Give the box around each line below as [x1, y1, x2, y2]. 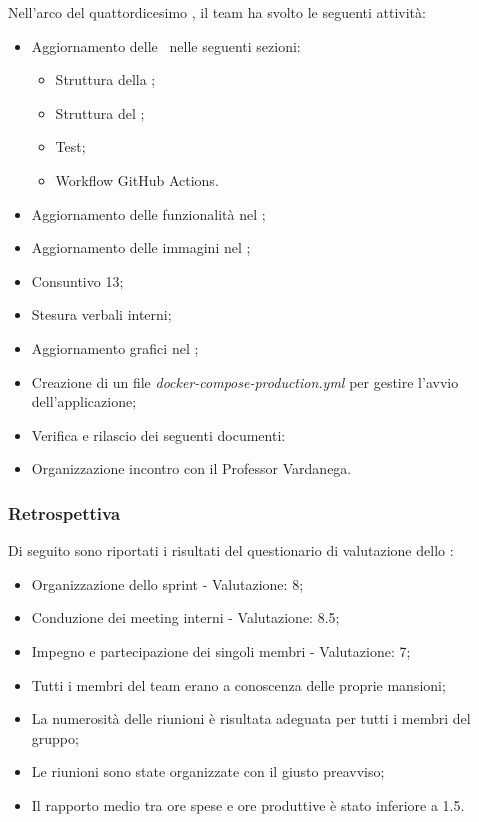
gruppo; [31, 727, 79, 748]
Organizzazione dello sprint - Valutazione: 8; [31, 573, 304, 594]
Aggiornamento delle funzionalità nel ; [31, 203, 266, 224]
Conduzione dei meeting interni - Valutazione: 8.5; [31, 607, 340, 628]
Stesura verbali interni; [31, 304, 172, 325]
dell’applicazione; [31, 391, 137, 412]
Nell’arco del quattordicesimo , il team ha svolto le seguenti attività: [8, 2, 426, 22]
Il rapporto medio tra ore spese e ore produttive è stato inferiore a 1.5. [31, 794, 465, 815]
